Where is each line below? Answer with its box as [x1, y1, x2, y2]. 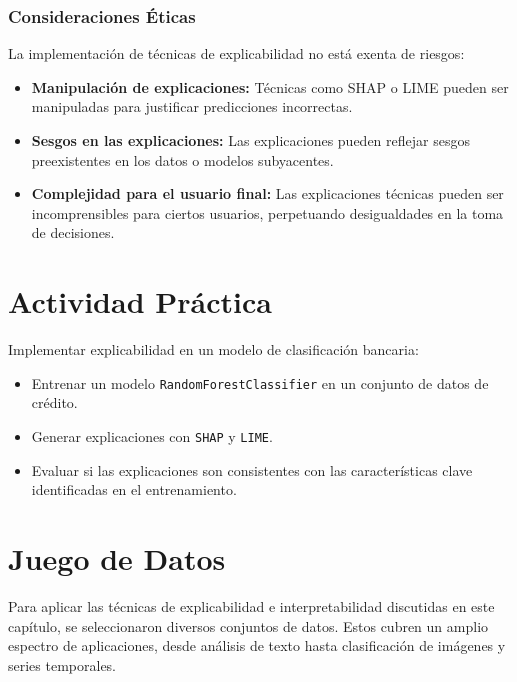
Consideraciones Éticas [8, 3, 196, 28]
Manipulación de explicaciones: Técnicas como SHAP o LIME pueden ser [31, 76, 509, 97]
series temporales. [8, 654, 117, 675]
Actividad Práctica [8, 281, 272, 322]
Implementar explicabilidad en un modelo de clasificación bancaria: [8, 339, 419, 360]
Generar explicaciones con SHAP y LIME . [31, 425, 273, 446]
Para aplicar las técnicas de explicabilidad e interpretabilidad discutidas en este [8, 595, 495, 616]
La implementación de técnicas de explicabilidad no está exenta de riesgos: [8, 43, 465, 64]
